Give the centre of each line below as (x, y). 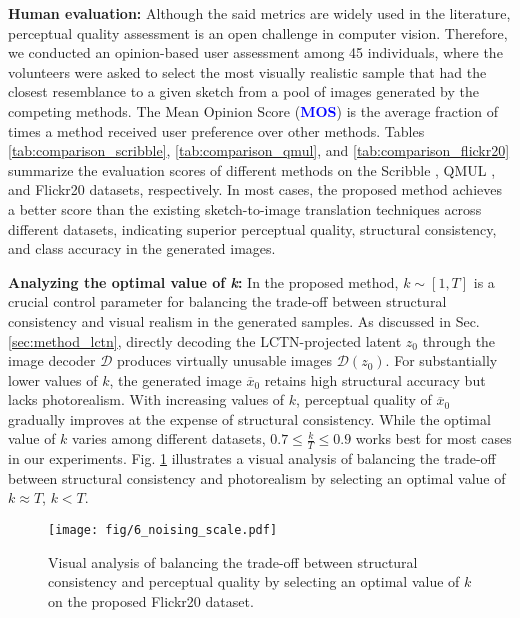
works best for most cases (433, 438)
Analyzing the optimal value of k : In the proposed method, (203, 281)
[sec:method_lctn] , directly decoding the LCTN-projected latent (205, 340)
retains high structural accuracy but (375, 379)
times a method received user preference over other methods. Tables (216, 130)
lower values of (53, 379)
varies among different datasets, (169, 438)
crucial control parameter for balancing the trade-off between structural (227, 301)
